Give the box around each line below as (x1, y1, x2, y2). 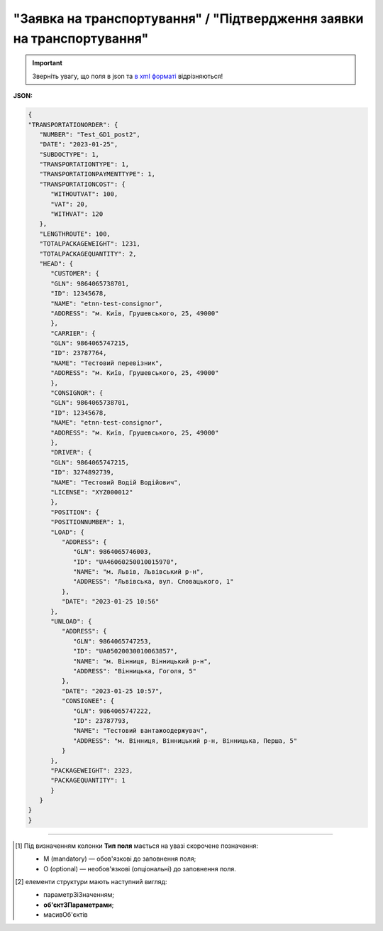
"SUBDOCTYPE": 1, (39, 150, 99, 158)
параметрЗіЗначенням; (43, 891, 115, 899)
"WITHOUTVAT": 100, (50, 190, 118, 198)
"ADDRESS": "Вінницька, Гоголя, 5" (72, 667, 196, 675)
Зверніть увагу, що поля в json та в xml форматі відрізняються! (32, 72, 223, 80)
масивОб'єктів (43, 910, 88, 919)
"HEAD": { (39, 259, 74, 268)
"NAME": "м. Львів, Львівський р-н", (72, 568, 204, 576)
